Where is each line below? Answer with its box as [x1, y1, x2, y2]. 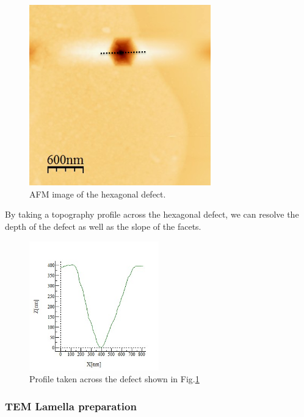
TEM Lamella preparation [5, 398, 137, 413]
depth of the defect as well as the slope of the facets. [5, 220, 201, 233]
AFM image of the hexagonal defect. [29, 187, 166, 200]
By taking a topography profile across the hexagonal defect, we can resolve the [5, 208, 299, 221]
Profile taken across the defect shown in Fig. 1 [29, 372, 200, 385]
